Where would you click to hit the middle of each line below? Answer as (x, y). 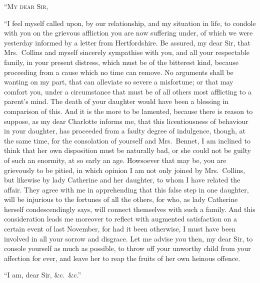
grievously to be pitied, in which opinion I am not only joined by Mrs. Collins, (125, 170)
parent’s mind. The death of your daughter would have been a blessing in (116, 101)
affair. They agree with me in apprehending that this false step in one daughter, (126, 189)
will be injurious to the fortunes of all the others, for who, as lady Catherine (121, 199)
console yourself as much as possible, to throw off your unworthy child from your (127, 248)
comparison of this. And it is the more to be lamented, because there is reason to (128, 111)
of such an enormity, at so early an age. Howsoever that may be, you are (115, 160)
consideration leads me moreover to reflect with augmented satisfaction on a (120, 219)
